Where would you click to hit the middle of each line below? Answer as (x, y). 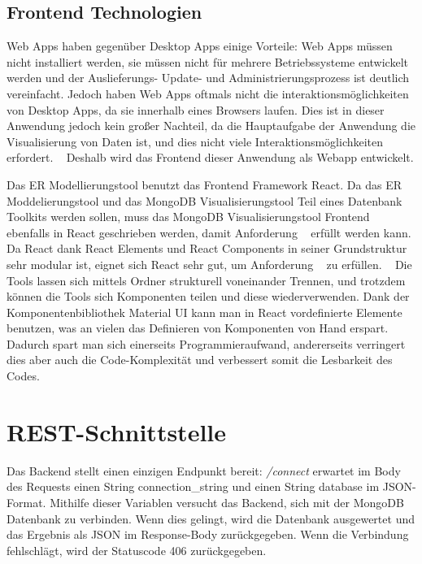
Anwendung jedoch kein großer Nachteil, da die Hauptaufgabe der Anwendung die (211, 126)
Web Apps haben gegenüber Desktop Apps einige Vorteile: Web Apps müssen (200, 46)
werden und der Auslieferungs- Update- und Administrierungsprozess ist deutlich (208, 78)
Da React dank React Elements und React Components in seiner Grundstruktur (207, 248)
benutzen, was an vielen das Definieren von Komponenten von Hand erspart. (198, 328)
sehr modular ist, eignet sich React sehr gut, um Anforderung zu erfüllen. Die (209, 264)
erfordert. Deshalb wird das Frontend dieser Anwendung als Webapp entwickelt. (210, 157)
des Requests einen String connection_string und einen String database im (193, 486)
